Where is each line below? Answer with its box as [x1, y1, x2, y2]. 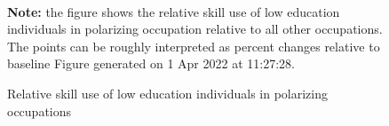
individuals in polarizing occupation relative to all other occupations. [7, 20, 383, 38]
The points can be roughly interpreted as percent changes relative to [7, 36, 380, 55]
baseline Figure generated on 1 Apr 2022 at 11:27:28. [7, 54, 295, 73]
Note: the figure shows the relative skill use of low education [7, 2, 340, 20]
